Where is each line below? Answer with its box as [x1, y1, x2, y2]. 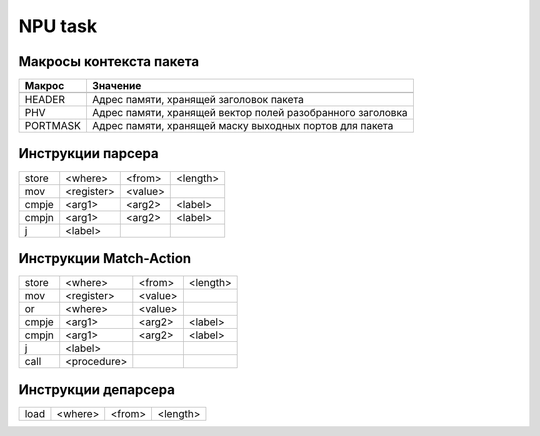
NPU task [18, 15, 98, 37]
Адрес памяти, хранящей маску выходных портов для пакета [91, 119, 394, 133]
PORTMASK [24, 119, 82, 133]
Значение [91, 79, 142, 93]
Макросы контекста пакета [18, 53, 200, 70]
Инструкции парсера [18, 145, 159, 162]
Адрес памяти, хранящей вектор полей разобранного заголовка [91, 106, 409, 120]
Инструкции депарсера [18, 381, 175, 398]
